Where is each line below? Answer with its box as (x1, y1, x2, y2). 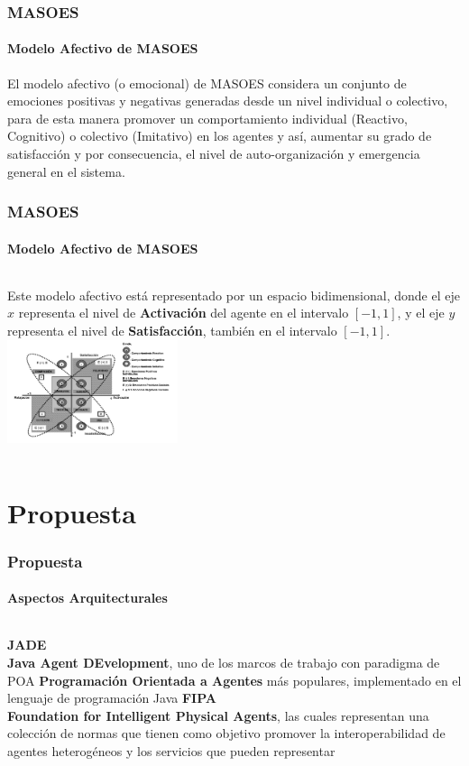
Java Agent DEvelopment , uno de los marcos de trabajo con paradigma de (7, 652, 440, 671)
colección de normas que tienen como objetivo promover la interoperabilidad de (7, 724, 446, 743)
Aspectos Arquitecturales (7, 588, 168, 607)
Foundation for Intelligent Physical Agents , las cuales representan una (7, 706, 429, 724)
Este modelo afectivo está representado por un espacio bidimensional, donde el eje (7, 285, 460, 304)
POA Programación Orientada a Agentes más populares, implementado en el (7, 670, 462, 689)
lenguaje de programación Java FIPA (7, 688, 217, 707)
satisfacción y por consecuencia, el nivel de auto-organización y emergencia (7, 144, 420, 163)
